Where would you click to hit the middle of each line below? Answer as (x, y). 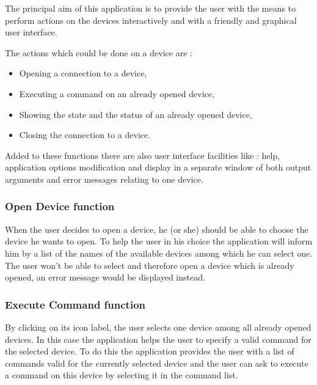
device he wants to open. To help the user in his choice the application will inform (159, 241)
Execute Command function (75, 304)
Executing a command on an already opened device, (117, 93)
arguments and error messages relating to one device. (104, 179)
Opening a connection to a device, (83, 73)
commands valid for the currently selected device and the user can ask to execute (157, 363)
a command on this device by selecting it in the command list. (122, 375)
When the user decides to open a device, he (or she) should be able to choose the (157, 229)
